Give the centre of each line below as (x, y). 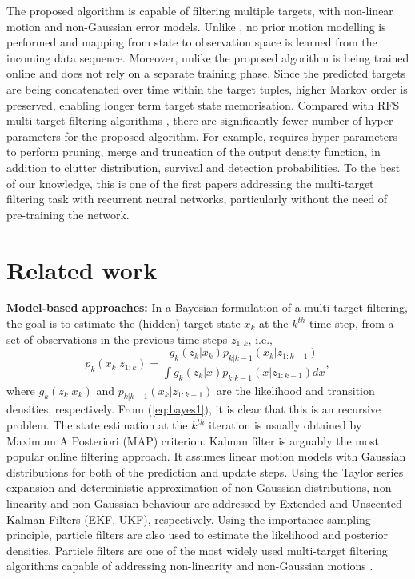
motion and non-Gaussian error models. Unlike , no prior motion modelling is (196, 26)
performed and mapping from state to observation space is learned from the (192, 42)
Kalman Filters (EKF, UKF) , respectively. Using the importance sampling (189, 519)
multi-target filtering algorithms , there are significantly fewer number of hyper (200, 120)
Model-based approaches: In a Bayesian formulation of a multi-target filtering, (207, 307)
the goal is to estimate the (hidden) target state (124, 323)
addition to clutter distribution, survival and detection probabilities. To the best (204, 167)
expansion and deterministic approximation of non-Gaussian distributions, (188, 487)
